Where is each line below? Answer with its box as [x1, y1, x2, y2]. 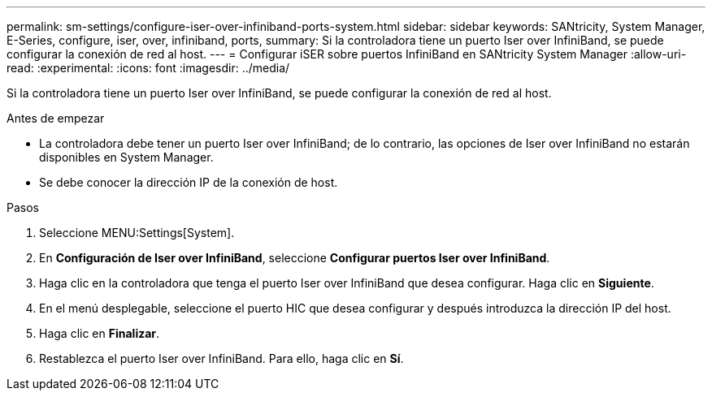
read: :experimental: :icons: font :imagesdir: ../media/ [7, 61, 290, 75]
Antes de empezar [7, 111, 105, 125]
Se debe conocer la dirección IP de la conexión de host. [39, 175, 338, 189]
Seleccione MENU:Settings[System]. [39, 226, 235, 239]
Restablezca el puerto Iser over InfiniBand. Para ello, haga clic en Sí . [39, 352, 404, 365]
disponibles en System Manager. [39, 150, 214, 164]
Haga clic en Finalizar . [39, 326, 160, 340]
